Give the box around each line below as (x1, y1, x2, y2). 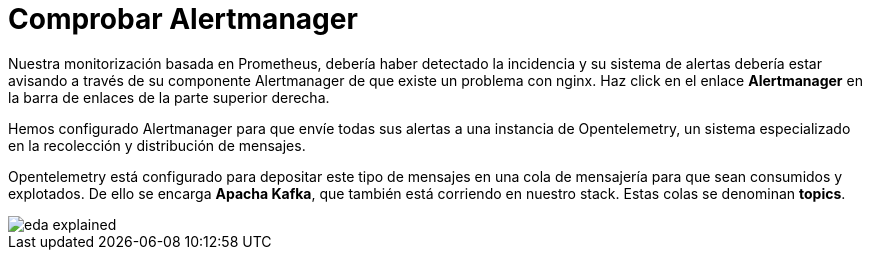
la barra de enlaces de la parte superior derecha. (8, 88, 330, 106)
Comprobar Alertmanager (8, 2, 358, 36)
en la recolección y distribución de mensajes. (8, 136, 306, 154)
